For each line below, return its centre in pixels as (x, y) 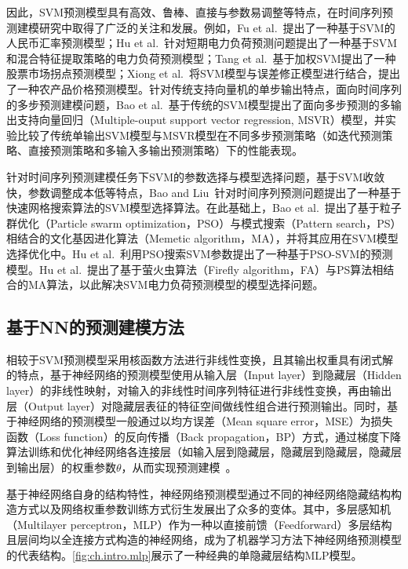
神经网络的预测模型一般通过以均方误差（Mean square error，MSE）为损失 (205, 421)
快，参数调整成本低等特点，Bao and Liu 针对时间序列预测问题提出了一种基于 (204, 192)
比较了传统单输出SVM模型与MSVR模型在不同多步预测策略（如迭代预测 (199, 135)
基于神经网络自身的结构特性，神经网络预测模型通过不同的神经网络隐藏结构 (199, 493)
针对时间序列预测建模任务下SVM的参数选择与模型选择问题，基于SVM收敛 (196, 176)
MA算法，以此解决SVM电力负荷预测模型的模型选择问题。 (176, 284)
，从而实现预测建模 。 (179, 467)
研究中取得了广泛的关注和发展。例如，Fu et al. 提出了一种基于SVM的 (217, 27)
